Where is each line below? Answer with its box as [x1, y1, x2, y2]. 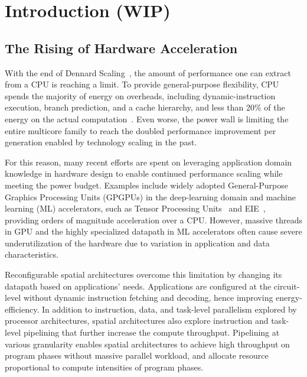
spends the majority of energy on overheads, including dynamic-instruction [5, 89, 276, 102]
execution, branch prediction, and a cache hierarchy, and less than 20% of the [5, 101, 285, 113]
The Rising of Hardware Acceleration [5, 38, 238, 57]
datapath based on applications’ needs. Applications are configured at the [5, 279, 272, 292]
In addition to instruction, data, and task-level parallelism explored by [41, 303, 297, 315]
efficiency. [5, 303, 40, 315]
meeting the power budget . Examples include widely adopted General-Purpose [5, 178, 288, 191]
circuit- [273, 279, 300, 292]
